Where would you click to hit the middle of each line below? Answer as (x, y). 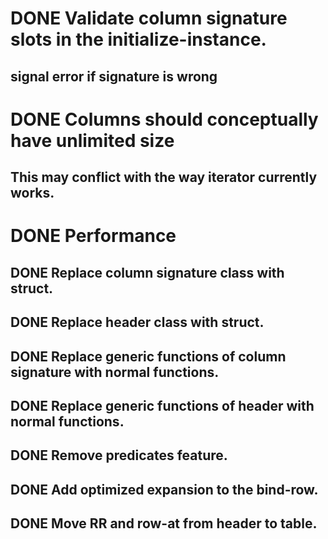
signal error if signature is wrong (114, 76)
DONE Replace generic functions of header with (162, 405)
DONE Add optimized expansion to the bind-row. (164, 489)
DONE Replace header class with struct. (137, 322)
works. (32, 193)
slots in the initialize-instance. (138, 39)
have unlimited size (92, 140)
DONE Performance (93, 236)
